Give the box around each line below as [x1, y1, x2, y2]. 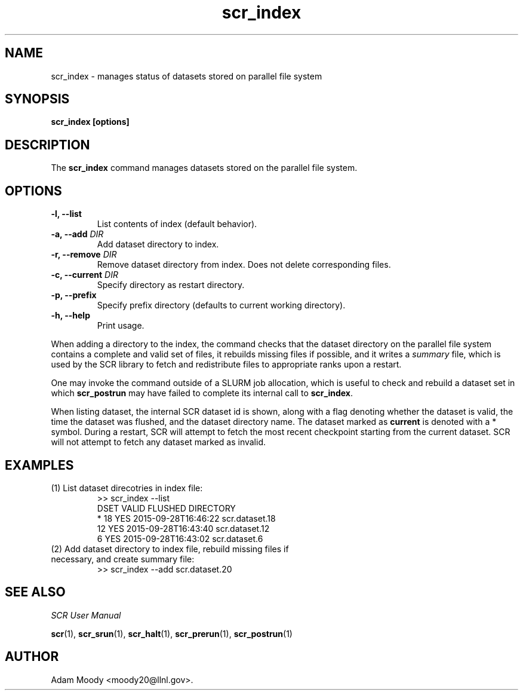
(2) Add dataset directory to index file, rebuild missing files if [51, 543, 289, 554]
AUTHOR [5, 649, 59, 665]
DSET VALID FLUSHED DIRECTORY [97, 503, 236, 513]
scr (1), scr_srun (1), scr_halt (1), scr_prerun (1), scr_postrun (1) [51, 628, 293, 639]
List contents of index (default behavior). [97, 219, 257, 229]
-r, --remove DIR [51, 249, 117, 260]
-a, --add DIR [51, 229, 104, 240]
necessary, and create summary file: [51, 553, 195, 564]
